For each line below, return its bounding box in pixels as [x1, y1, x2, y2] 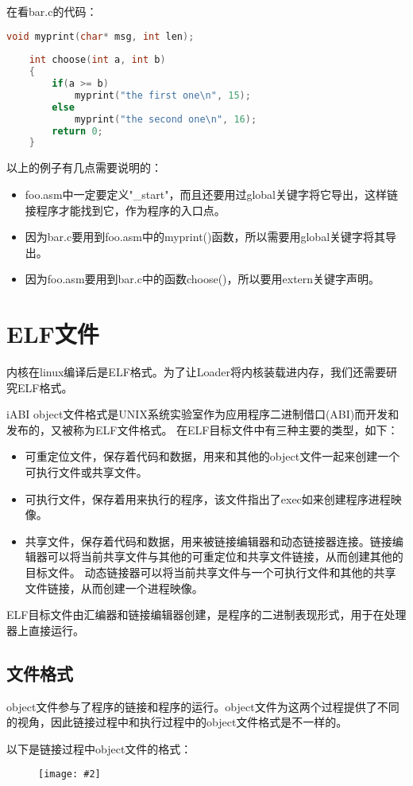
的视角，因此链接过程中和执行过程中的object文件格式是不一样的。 [6, 714, 348, 730]
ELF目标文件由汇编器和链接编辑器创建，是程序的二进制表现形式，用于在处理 [6, 606, 407, 623]
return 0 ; [52, 125, 103, 137]
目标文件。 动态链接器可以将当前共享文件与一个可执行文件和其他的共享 [25, 563, 396, 580]
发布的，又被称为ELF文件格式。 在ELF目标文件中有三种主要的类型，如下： [6, 421, 399, 438]
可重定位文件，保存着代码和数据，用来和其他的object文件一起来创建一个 [25, 448, 400, 465]
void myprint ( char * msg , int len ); [6, 30, 195, 42]
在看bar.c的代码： [6, 3, 98, 19]
